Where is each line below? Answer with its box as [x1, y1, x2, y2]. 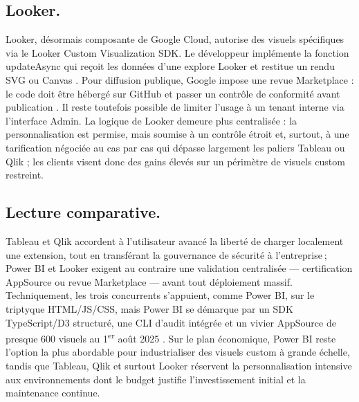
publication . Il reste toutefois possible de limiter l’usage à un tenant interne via [6, 100, 344, 114]
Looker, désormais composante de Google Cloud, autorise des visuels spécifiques [6, 32, 344, 46]
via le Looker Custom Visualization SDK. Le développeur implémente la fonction [6, 45, 349, 60]
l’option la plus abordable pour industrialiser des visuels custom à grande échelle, [6, 345, 350, 359]
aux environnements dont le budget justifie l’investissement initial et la [6, 372, 306, 386]
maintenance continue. [6, 385, 100, 400]
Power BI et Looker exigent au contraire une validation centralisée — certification [6, 261, 353, 275]
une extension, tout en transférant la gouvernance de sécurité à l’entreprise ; [6, 247, 327, 262]
